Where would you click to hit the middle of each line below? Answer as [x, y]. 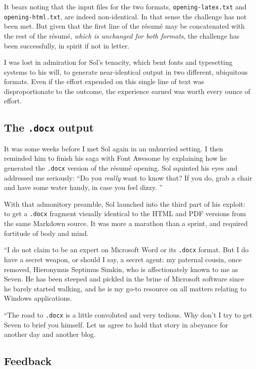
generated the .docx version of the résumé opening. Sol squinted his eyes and [121, 168]
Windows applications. [38, 298]
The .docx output [49, 127]
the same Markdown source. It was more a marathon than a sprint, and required [126, 223]
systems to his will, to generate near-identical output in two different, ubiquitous [126, 71]
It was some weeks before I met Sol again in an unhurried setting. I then [114, 148]
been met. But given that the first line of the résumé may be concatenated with [125, 26]
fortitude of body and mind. [46, 233]
